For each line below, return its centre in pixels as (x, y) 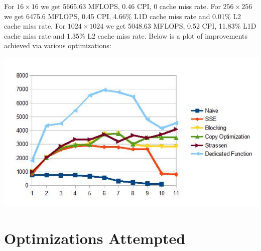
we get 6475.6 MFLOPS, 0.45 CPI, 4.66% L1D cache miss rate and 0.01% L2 (123, 16)
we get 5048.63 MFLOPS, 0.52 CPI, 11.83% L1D (181, 26)
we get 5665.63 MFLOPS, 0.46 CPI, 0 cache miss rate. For (131, 6)
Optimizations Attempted (95, 238)
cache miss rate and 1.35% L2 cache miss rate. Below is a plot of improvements (126, 35)
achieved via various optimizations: (58, 45)
